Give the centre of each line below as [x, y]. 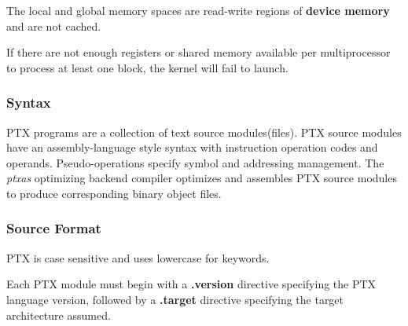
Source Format [54, 228]
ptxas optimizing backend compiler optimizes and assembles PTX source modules [202, 178]
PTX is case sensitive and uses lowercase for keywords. [138, 257]
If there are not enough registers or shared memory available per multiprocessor [198, 52]
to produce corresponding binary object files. [114, 193]
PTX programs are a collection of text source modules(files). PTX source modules [204, 132]
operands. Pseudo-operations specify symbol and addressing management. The [195, 162]
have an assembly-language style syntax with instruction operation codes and [192, 147]
